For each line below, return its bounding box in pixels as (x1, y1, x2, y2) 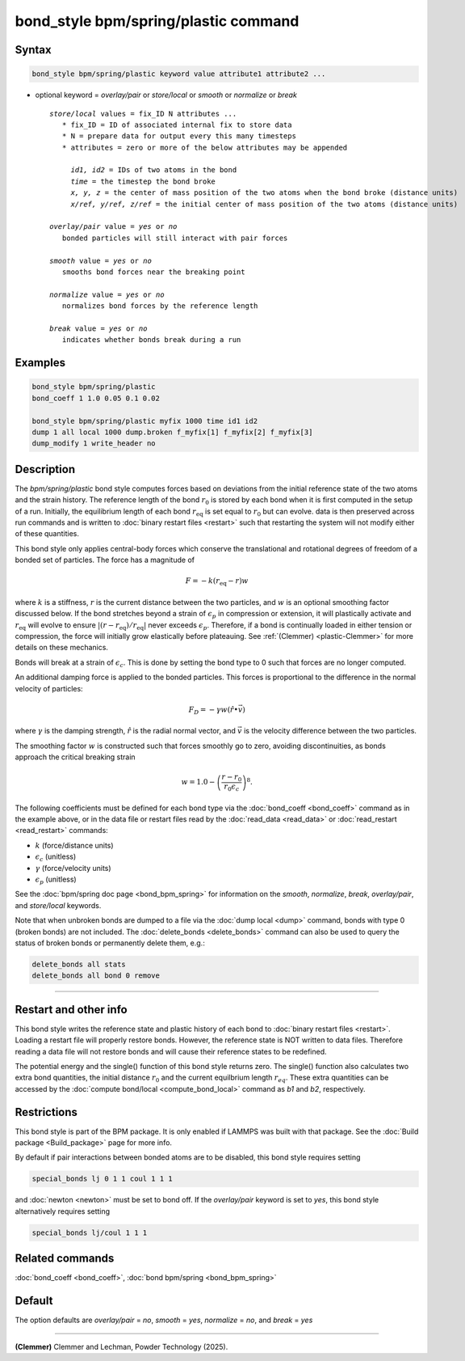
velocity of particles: (15, 683, 84, 693)
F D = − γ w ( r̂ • (188, 704, 238, 716)
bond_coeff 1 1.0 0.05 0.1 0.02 (31, 393, 161, 403)
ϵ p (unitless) (35, 874, 77, 885)
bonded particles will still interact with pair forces (61, 233, 288, 243)
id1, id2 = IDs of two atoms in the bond (70, 166, 237, 175)
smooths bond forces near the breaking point (61, 268, 245, 277)
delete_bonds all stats (31, 959, 127, 969)
